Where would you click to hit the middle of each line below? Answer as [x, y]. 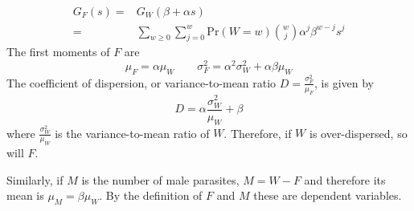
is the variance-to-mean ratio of [132, 133]
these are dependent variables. [328, 195]
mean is [25, 195]
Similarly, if [35, 179]
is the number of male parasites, [160, 179]
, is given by [344, 82]
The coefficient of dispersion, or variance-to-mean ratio [141, 82]
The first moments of [58, 52]
